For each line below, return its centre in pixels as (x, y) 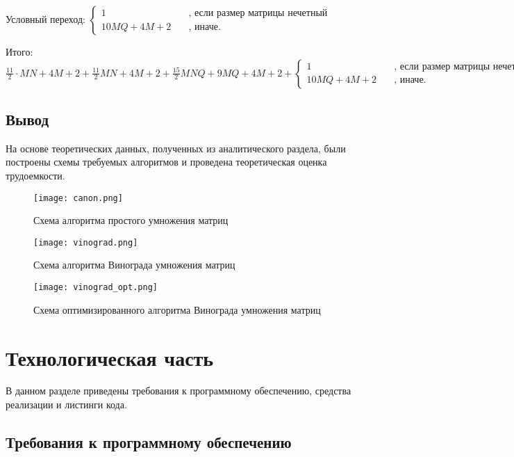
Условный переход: (45, 19)
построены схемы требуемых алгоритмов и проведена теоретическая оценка (166, 162)
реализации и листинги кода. (66, 404)
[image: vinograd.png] (86, 242)
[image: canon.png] (78, 198)
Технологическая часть (110, 357)
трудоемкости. (35, 175)
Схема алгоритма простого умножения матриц (131, 220)
